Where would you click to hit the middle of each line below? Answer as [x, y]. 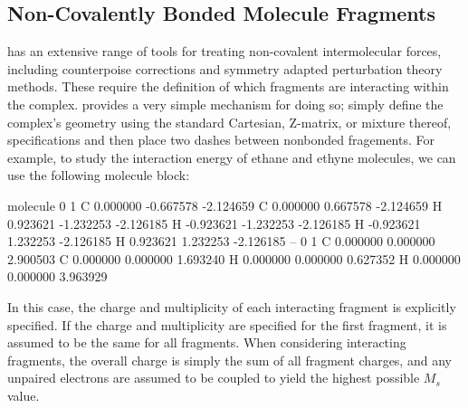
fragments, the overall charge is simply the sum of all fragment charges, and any [229, 360]
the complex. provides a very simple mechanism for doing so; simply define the [225, 104]
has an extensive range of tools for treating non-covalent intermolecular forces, [224, 51]
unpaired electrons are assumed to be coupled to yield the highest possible [214, 378]
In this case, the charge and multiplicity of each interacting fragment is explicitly [232, 306]
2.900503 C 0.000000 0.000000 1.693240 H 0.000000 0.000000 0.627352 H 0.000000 [234, 258]
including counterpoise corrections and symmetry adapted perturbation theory [225, 68]
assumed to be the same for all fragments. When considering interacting [207, 342]
